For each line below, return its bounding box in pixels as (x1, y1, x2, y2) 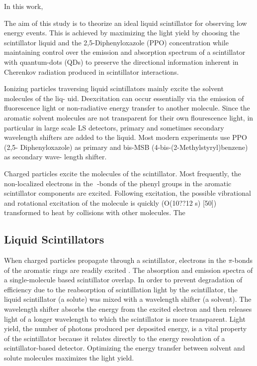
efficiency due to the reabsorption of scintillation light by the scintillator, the (4, 284, 238, 294)
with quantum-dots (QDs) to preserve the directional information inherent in (4, 56, 239, 67)
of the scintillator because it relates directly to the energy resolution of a (4, 333, 225, 343)
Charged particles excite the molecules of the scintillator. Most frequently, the (4, 168, 241, 178)
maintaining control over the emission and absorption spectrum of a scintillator (4, 47, 246, 57)
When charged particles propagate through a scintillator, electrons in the (4, 255, 226, 265)
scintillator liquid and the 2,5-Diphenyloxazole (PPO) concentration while (4, 37, 229, 47)
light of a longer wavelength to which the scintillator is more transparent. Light (4, 313, 246, 324)
